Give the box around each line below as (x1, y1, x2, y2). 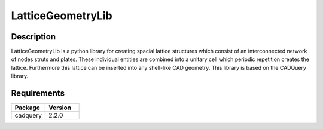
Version (48, 103, 72, 112)
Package (14, 103, 40, 112)
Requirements (11, 88, 65, 99)
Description (11, 32, 56, 42)
